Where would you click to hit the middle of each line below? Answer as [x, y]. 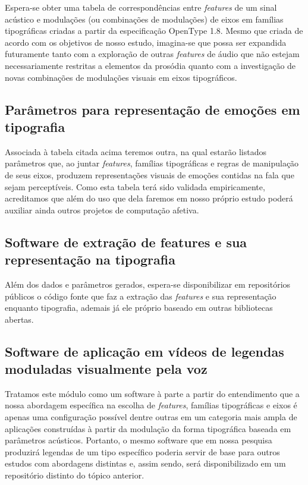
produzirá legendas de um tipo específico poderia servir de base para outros [142, 451]
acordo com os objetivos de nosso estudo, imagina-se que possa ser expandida [146, 42]
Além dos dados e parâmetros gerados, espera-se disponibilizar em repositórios [148, 284]
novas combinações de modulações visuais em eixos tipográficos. [121, 77]
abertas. [19, 319]
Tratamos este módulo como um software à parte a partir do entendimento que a [152, 393]
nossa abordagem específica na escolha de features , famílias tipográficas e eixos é [151, 405]
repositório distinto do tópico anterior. [75, 475]
